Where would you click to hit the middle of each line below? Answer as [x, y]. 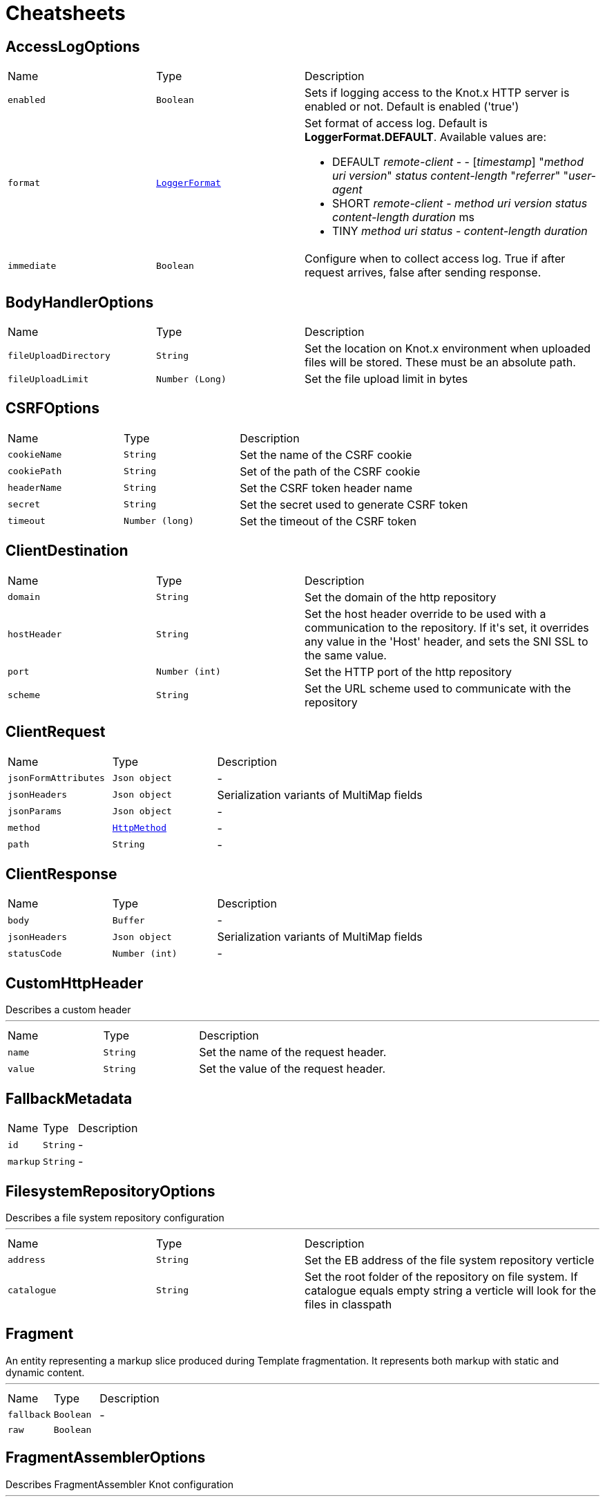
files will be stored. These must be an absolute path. [440, 363]
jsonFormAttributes [56, 778]
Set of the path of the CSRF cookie [330, 471]
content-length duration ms [403, 217]
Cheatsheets [66, 13]
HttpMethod [139, 828]
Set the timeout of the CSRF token [328, 521]
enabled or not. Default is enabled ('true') [412, 107]
